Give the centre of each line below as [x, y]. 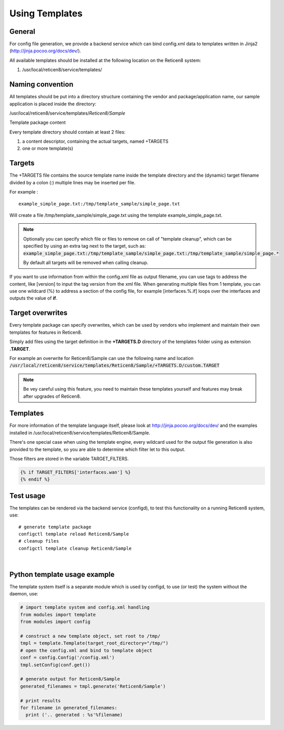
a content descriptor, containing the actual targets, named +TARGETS [95, 141]
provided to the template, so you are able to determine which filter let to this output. [98, 449]
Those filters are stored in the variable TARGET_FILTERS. [69, 459]
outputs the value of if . [33, 298]
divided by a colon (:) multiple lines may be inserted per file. [72, 182]
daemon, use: [24, 594]
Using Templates [46, 13]
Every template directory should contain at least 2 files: [67, 132]
